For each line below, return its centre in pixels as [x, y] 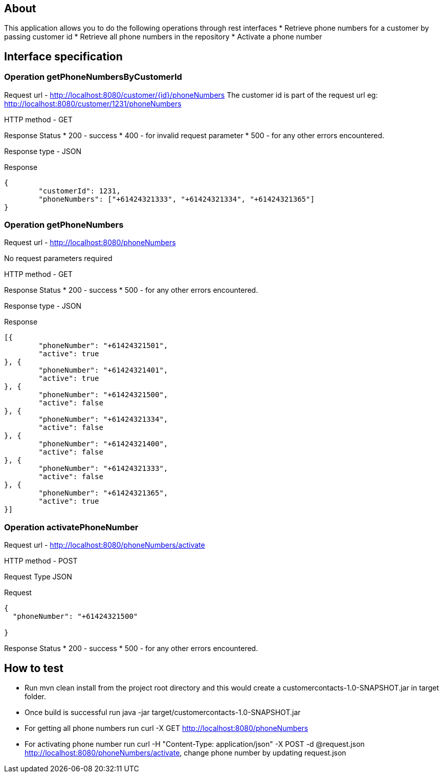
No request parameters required [58, 258]
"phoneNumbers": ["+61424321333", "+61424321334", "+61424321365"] [176, 199]
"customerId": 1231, [80, 191]
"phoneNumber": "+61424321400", [103, 444]
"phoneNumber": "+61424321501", [103, 346]
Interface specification [63, 56]
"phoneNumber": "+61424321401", [103, 370]
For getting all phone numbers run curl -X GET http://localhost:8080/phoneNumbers [167, 728]
